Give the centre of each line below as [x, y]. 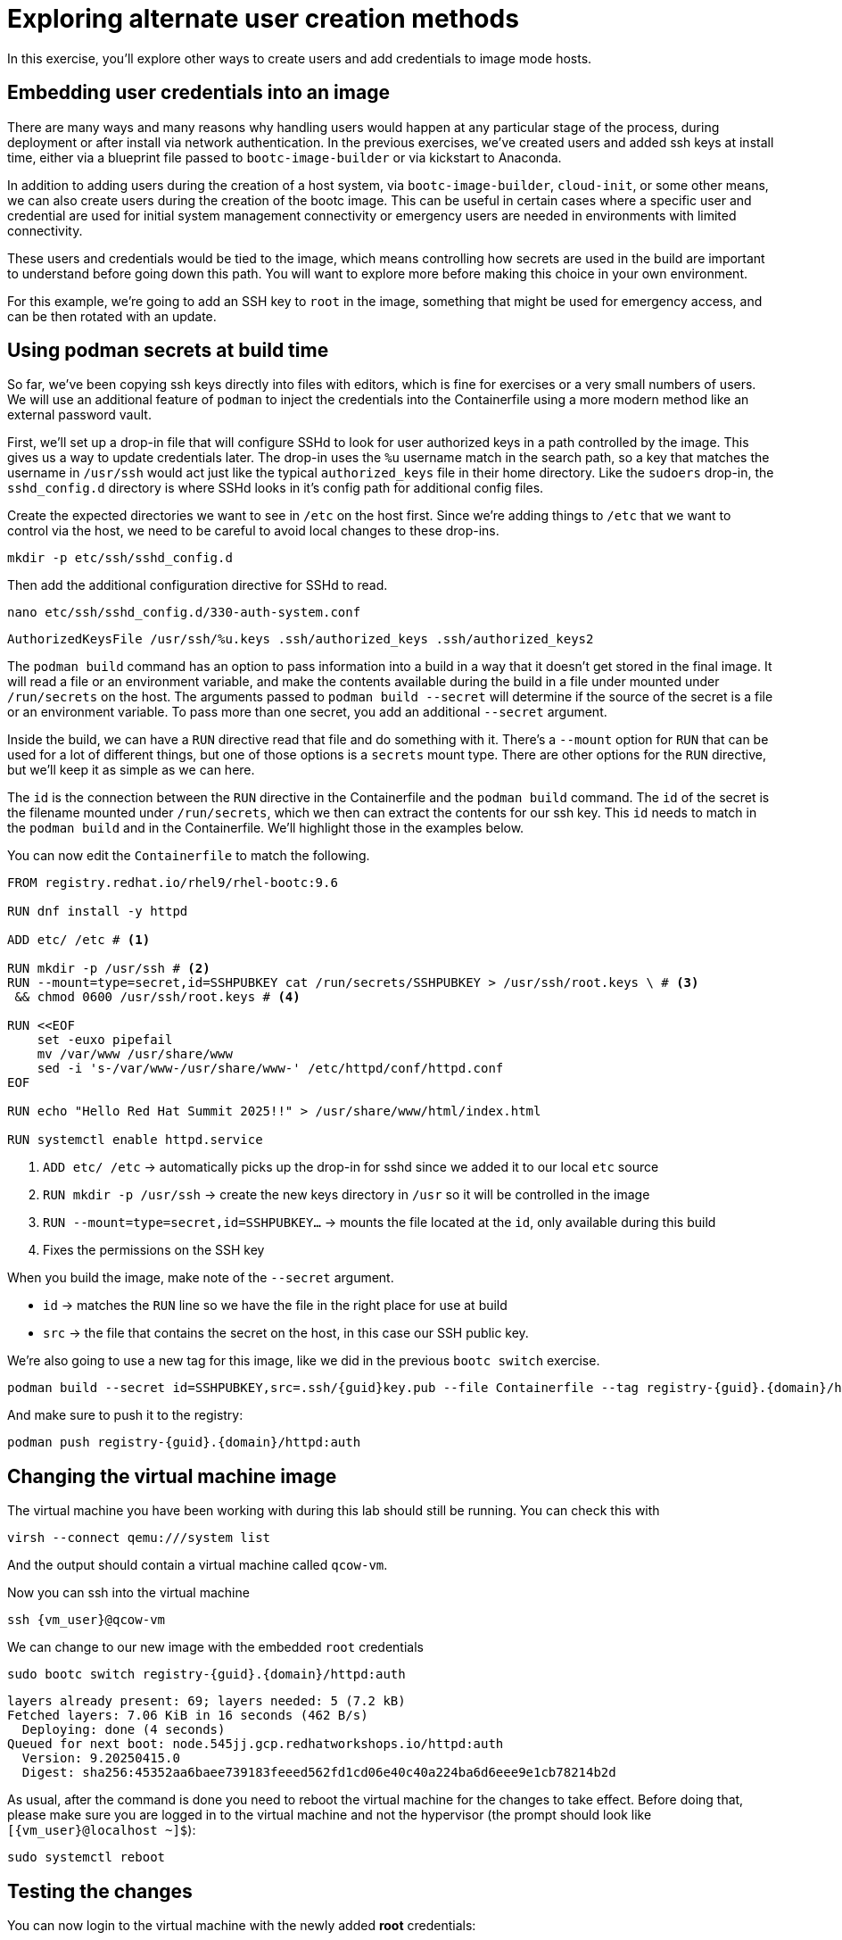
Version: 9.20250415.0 [101, 1758]
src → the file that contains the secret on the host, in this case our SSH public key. [286, 1333]
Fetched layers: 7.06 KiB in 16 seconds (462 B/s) [188, 1716]
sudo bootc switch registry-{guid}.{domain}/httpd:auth [206, 1675]
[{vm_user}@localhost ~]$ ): [102, 1830]
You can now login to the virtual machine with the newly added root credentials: [242, 1926]
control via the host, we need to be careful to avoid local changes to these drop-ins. [253, 531]
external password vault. [79, 415]
